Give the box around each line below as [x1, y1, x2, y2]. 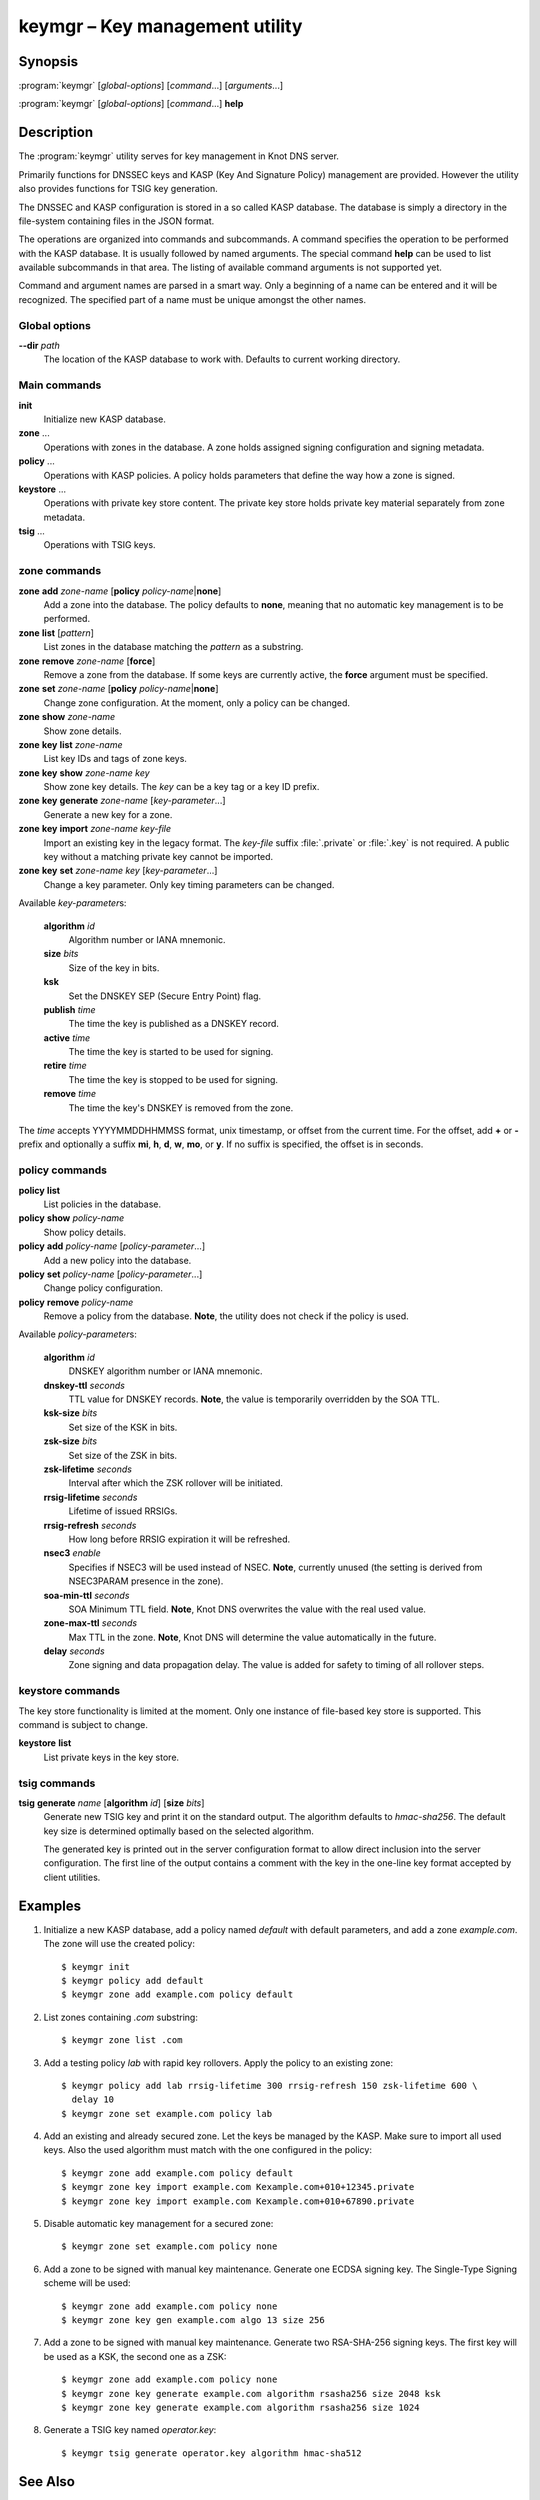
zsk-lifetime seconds [43, 1463, 132, 1475]
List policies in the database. [43, 1198, 162, 1210]
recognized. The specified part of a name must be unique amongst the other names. [18, 293, 367, 305]
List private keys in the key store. [43, 1751, 180, 1763]
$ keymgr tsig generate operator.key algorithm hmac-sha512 [61, 2447, 362, 2459]
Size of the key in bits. [68, 961, 160, 974]
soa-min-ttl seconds [43, 1589, 130, 1601]
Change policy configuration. [43, 1282, 164, 1294]
